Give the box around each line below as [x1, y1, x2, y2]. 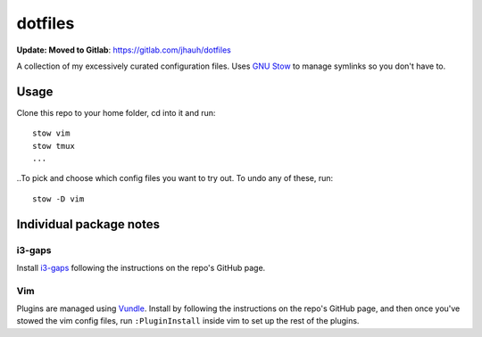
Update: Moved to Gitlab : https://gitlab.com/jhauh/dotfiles [16, 45, 231, 55]
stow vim [32, 128, 71, 138]
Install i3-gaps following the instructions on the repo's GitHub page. [16, 262, 266, 273]
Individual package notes [16, 217, 161, 232]
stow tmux [32, 141, 75, 151]
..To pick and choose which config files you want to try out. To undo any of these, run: [16, 173, 334, 184]
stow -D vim [32, 193, 85, 204]
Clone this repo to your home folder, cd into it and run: [16, 107, 216, 118]
